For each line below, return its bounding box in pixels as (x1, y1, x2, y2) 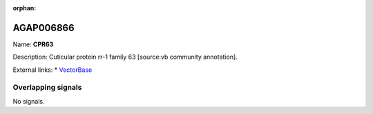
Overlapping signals (12, 83, 82, 93)
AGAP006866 (12, 21, 75, 34)
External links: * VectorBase (12, 66, 93, 74)
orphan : (12, 4, 37, 12)
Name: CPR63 (12, 40, 54, 48)
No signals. (12, 97, 45, 105)
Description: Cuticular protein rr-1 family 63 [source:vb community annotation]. (12, 53, 238, 61)
